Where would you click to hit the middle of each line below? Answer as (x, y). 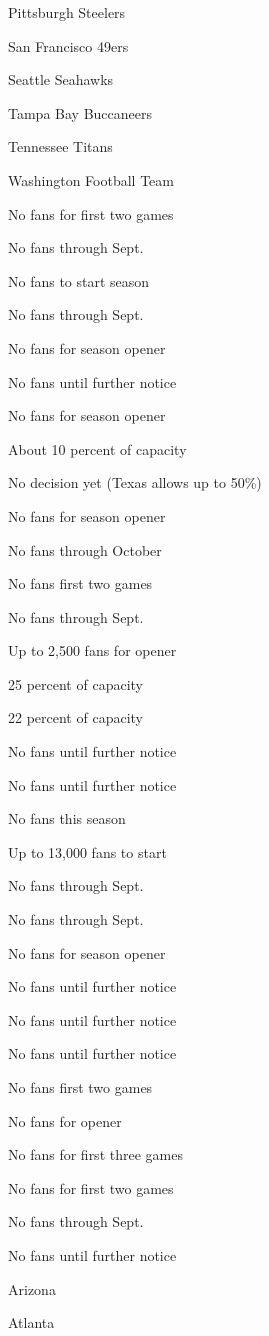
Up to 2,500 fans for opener (92, 650)
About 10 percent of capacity (97, 448)
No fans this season (67, 818)
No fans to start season (79, 280)
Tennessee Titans (60, 146)
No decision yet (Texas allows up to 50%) (135, 482)
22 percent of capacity (75, 717)
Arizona (32, 1288)
